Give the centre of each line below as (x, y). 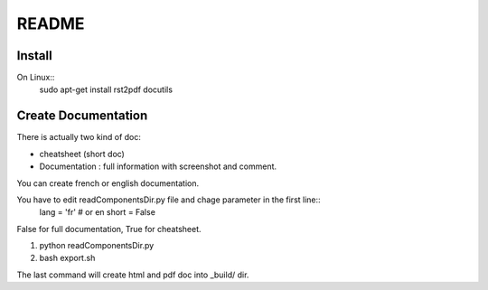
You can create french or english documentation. (108, 183)
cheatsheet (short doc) (82, 154)
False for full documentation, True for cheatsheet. (109, 229)
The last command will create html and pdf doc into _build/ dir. (133, 275)
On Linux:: (36, 78)
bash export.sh (67, 258)
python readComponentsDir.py (97, 246)
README (51, 23)
